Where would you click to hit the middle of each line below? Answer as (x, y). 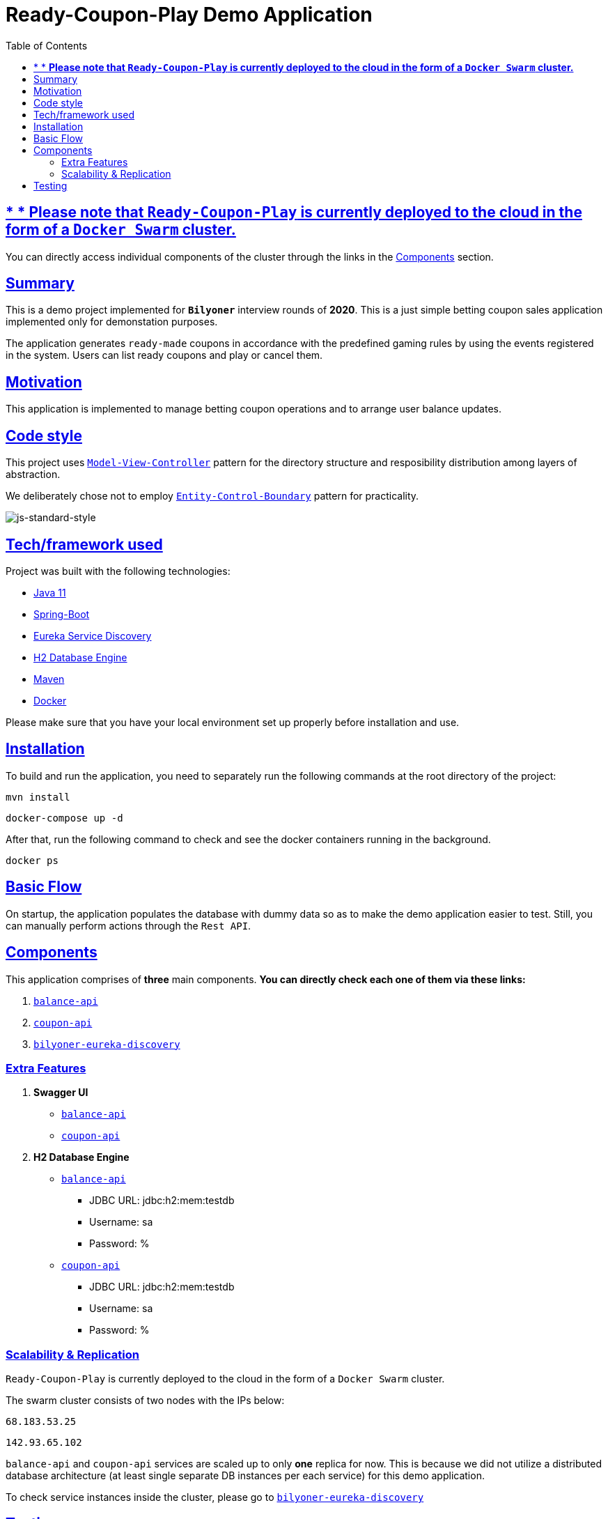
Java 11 (50, 592)
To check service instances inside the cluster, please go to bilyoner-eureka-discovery (215, 1497)
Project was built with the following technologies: (118, 571)
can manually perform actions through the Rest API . (128, 925)
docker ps (32, 860)
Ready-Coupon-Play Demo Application (189, 15)
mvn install (38, 797)
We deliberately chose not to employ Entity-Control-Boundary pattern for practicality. (212, 496)
